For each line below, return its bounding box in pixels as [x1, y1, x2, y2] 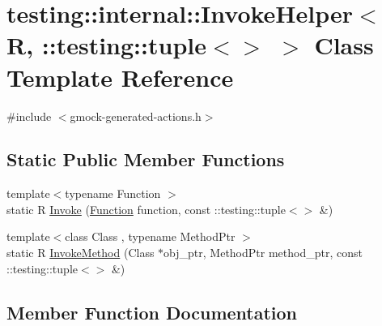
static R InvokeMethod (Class [6, 244, 155, 261]
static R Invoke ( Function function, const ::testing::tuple [6, 200, 286, 217]
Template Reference [6, 60, 234, 93]
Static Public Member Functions [6, 147, 285, 172]
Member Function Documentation [6, 299, 298, 324]
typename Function [65, 185, 161, 202]
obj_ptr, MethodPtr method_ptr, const [163, 244, 363, 261]
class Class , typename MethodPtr [65, 228, 236, 245]
